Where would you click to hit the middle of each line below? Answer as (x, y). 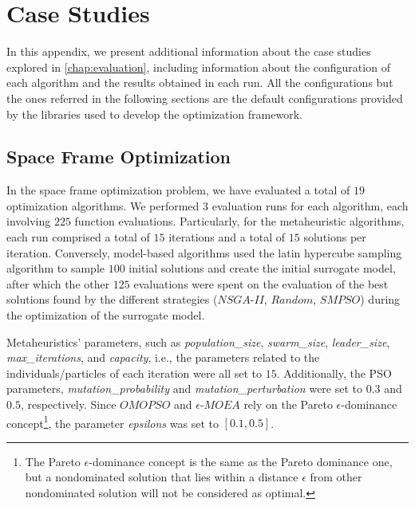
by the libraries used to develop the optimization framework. (154, 114)
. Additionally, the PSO (334, 373)
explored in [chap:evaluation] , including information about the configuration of (198, 67)
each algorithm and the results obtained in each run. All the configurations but (200, 82)
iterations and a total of (227, 237)
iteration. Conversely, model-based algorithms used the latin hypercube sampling (204, 252)
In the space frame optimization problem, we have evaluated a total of (178, 190)
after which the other (58, 283)
